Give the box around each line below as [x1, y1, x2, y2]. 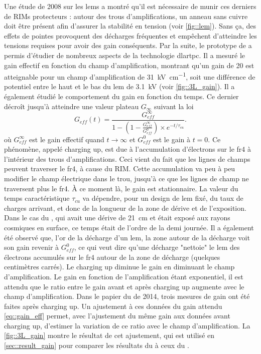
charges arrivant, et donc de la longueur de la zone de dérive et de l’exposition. [4, 202, 246, 213]
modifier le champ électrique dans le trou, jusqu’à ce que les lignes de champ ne [4, 173, 249, 183]
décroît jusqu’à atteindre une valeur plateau [4, 101, 139, 111]
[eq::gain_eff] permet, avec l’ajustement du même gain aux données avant [4, 310, 230, 321]
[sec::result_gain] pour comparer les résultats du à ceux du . [4, 340, 189, 350]
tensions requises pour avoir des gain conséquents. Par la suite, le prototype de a [4, 40, 252, 51]
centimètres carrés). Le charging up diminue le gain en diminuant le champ [4, 261, 235, 272]
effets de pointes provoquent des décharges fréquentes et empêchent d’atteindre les [4, 30, 257, 41]
